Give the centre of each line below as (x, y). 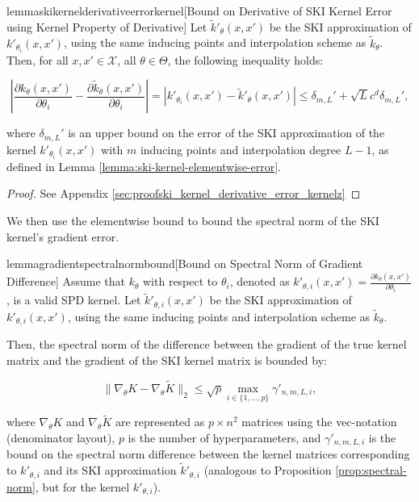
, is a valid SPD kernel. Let (74, 300)
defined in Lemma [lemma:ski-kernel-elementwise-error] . (144, 166)
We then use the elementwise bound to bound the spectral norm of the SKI (193, 221)
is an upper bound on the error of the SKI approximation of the (226, 133)
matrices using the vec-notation (319, 422)
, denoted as (260, 281)
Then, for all (38, 59)
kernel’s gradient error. (63, 236)
